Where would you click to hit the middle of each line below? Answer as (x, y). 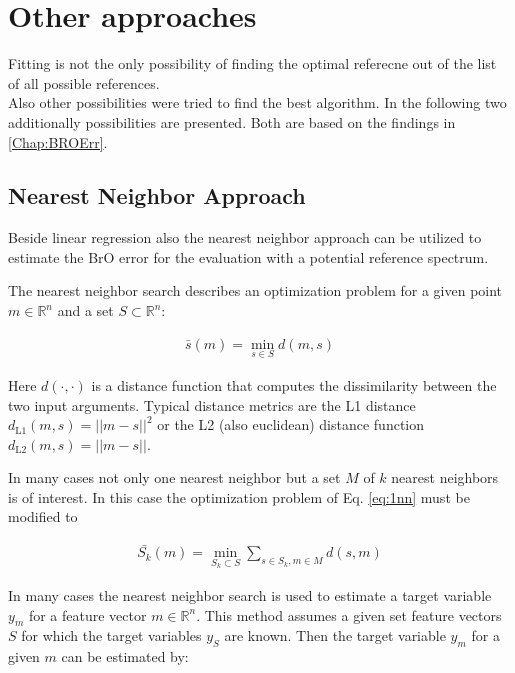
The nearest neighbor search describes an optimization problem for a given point (255, 290)
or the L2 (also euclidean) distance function (291, 424)
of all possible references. (84, 82)
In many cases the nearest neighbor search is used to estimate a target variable (250, 594)
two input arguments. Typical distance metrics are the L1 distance (212, 404)
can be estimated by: (125, 656)
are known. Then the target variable (335, 635)
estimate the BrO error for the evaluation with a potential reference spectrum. (248, 256)
